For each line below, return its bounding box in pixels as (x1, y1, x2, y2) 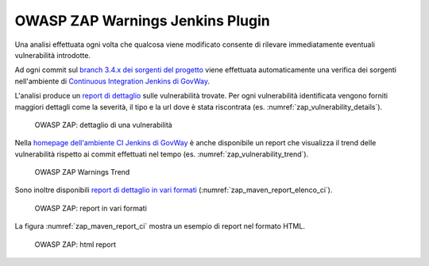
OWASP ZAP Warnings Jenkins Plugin (14, 12, 270, 29)
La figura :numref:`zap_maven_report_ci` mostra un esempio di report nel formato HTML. (14, 222, 306, 231)
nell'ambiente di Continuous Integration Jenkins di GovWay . (14, 76, 211, 86)
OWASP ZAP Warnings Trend (34, 168, 130, 177)
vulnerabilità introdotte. (14, 50, 91, 60)
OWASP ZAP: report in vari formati (34, 203, 147, 213)
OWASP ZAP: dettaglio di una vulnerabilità (34, 120, 172, 129)
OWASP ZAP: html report (34, 239, 117, 249)
